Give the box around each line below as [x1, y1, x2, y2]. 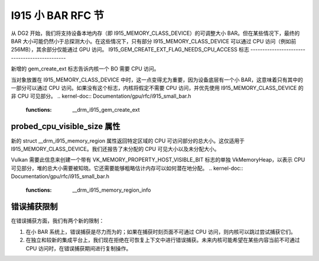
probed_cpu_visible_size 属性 [11, 121, 121, 131]
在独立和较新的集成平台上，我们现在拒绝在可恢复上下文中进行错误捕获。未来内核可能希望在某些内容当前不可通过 [25, 237, 300, 244]
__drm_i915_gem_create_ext [72, 106, 140, 113]
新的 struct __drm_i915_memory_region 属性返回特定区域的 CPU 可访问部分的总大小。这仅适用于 [11, 137, 245, 144]
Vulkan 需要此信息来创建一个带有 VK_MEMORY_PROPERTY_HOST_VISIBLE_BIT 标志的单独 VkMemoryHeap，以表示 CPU [11, 156, 305, 163]
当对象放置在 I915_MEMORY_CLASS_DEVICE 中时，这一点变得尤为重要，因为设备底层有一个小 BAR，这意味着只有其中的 [11, 76, 304, 83]
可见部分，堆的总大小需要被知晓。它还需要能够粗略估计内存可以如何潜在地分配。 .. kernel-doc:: [11, 165, 243, 172]
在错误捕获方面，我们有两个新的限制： [11, 217, 105, 224]
